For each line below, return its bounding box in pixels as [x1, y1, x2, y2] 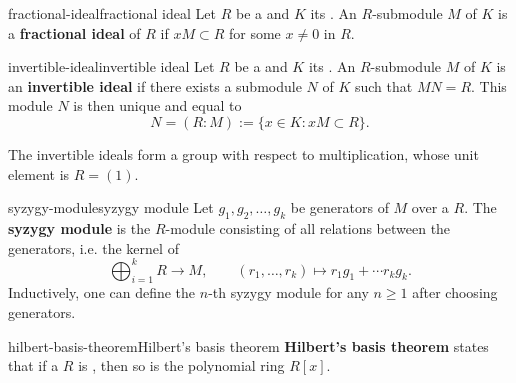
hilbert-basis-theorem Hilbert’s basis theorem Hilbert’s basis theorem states [8, 335, 489, 356]
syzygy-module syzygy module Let [8, 197, 214, 218]
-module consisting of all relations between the [165, 217, 451, 238]
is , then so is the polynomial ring [78, 355, 285, 376]
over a [411, 197, 449, 218]
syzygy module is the [8, 217, 151, 238]
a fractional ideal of [8, 22, 141, 43]
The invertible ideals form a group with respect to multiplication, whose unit [8, 143, 479, 164]
